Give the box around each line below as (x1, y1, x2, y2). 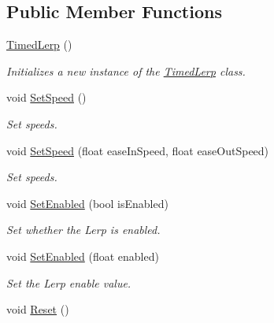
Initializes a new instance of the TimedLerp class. (6, 62, 246, 79)
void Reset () (6, 301, 69, 317)
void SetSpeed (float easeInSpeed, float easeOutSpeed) (6, 142, 269, 158)
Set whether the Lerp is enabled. (6, 221, 161, 238)
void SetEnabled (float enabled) (6, 247, 159, 264)
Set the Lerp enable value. (6, 274, 131, 291)
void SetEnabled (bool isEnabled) (6, 195, 168, 211)
